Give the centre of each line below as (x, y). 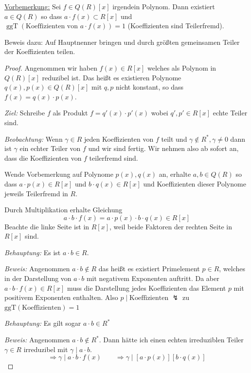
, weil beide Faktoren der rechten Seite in (171, 226)
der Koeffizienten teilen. (40, 51)
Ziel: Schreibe (25, 113)
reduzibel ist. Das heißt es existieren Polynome (112, 77)
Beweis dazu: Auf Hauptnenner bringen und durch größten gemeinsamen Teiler (122, 42)
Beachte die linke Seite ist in (47, 226)
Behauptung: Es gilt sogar (43, 323)
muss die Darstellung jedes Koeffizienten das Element (146, 288)
